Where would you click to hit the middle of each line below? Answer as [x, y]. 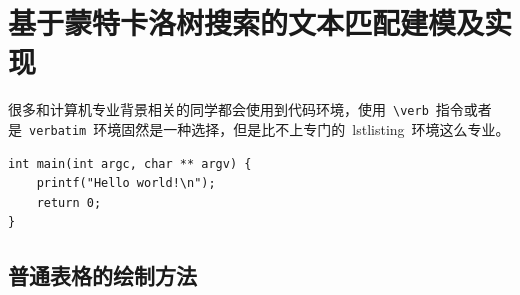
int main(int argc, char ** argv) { [130, 163]
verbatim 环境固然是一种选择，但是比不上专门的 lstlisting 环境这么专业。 [269, 128]
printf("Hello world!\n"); [126, 183]
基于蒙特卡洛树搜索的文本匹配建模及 [246, 22]
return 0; [69, 202]
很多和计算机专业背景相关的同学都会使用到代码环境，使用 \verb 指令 [236, 109]
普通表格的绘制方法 [102, 275]
